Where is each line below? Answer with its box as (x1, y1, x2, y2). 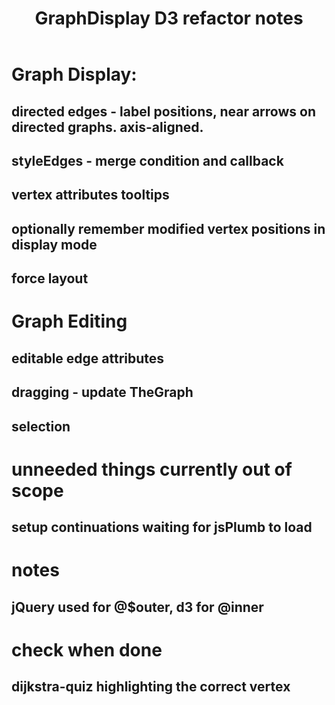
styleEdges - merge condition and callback (11, 152, 284, 169)
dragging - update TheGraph (11, 384, 194, 401)
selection (11, 418, 71, 435)
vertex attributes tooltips (11, 187, 170, 204)
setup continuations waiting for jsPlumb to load (11, 519, 313, 536)
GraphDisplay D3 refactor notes (34, 7, 304, 30)
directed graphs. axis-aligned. (11, 118, 204, 136)
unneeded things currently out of (11, 458, 293, 481)
